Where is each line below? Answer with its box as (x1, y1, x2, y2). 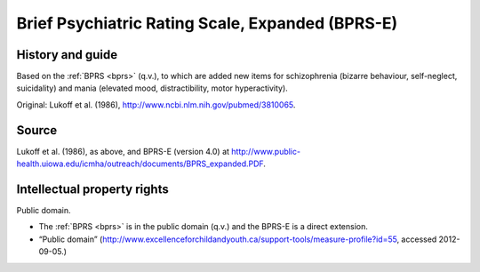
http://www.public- (231, 146, 301, 156)
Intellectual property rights (16, 181, 169, 196)
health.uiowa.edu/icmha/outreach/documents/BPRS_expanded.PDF (16, 158, 264, 169)
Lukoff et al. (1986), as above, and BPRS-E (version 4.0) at (16, 146, 230, 156)
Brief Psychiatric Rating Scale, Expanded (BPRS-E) (16, 13, 398, 33)
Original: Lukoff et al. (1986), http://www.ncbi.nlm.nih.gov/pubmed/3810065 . (16, 99, 296, 110)
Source (16, 123, 58, 138)
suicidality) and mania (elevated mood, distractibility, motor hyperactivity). (16, 83, 288, 93)
